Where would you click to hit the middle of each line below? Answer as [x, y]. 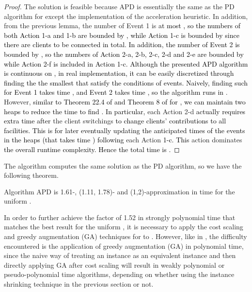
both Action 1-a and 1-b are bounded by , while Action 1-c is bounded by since [122, 35]
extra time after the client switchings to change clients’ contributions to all [115, 121]
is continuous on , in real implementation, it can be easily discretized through [119, 73]
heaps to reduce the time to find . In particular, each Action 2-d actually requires [125, 111]
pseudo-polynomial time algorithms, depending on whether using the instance [119, 274]
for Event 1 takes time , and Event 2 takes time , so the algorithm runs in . [116, 92]
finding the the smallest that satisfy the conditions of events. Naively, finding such [126, 82]
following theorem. [31, 175]
